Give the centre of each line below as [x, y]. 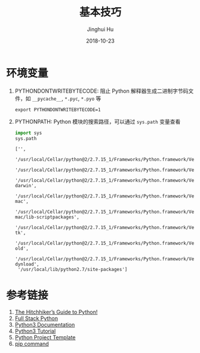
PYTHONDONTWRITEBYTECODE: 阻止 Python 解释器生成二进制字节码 [101, 91]
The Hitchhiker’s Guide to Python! [56, 312]
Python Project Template [45, 337]
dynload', [27, 264]
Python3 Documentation [45, 325]
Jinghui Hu [100, 29]
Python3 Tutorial [35, 331]
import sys [28, 133]
